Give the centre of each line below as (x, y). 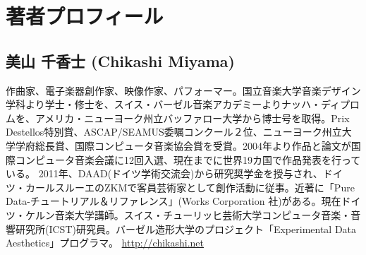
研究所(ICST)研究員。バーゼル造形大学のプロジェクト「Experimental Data (186, 229)
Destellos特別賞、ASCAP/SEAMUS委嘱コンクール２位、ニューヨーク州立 (174, 132)
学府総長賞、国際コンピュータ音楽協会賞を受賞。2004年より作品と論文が (183, 145)
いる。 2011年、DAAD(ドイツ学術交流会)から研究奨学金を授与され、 (164, 173)
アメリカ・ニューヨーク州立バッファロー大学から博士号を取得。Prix (192, 118)
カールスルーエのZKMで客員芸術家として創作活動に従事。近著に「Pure (190, 187)
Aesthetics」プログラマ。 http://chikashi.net (105, 243)
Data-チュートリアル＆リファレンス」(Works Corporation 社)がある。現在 (173, 201)
